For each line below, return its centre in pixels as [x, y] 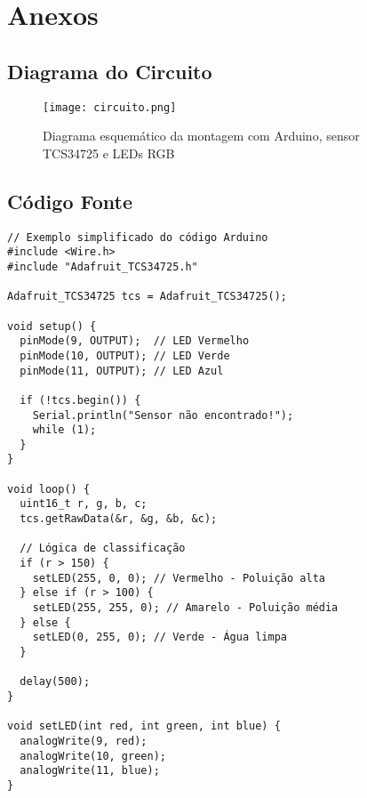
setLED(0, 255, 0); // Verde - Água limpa [160, 637]
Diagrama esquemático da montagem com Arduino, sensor [201, 136]
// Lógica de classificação [103, 548]
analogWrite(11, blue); [90, 771]
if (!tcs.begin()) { [80, 400]
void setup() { [52, 326]
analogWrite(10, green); [93, 756]
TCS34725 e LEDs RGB [109, 153]
